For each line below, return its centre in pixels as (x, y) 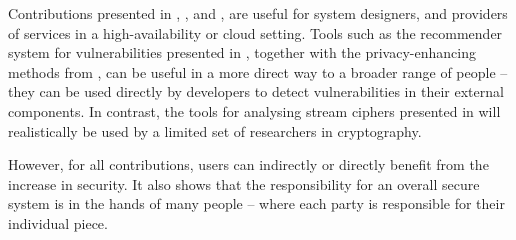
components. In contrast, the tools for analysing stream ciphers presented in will (254, 110)
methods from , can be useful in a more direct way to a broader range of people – (258, 71)
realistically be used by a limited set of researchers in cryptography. (215, 130)
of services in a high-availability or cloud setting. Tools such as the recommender (255, 32)
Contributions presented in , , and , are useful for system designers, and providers (258, 13)
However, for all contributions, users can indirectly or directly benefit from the (248, 164)
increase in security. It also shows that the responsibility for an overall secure (244, 183)
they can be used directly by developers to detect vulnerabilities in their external (256, 91)
